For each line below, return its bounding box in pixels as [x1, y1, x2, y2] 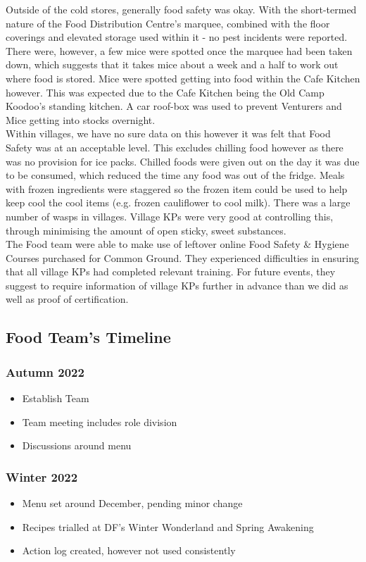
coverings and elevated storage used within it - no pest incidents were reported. [6, 30, 348, 44]
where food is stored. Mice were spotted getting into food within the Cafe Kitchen [6, 70, 360, 85]
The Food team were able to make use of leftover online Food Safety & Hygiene [6, 237, 349, 251]
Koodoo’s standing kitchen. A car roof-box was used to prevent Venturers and [6, 99, 342, 113]
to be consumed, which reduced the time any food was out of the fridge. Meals [6, 168, 345, 182]
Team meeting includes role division [22, 414, 177, 429]
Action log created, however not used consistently [22, 543, 236, 558]
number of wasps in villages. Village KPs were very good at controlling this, [6, 208, 334, 223]
